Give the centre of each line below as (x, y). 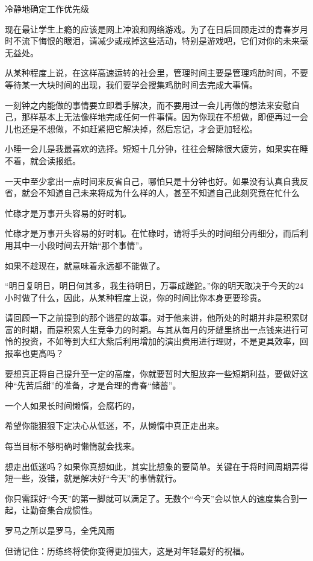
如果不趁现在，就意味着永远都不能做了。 (85, 265)
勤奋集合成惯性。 (64, 510)
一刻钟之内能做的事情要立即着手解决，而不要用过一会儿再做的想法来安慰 (148, 105)
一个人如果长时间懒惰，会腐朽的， (72, 405)
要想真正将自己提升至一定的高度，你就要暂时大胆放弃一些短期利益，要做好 (152, 373)
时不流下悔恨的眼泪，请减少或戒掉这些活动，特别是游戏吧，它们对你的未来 (152, 41)
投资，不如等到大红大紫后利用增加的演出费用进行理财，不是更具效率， (160, 341)
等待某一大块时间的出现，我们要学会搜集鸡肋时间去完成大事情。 (131, 84)
